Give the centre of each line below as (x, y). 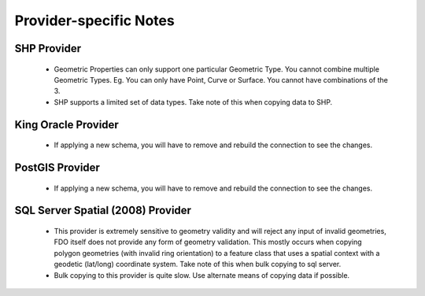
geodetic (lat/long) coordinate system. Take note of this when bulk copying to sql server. (198, 265)
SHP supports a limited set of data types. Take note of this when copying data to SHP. (193, 102)
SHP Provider (48, 48)
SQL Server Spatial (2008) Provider (103, 211)
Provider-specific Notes (94, 20)
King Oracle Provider (67, 125)
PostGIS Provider (57, 167)
